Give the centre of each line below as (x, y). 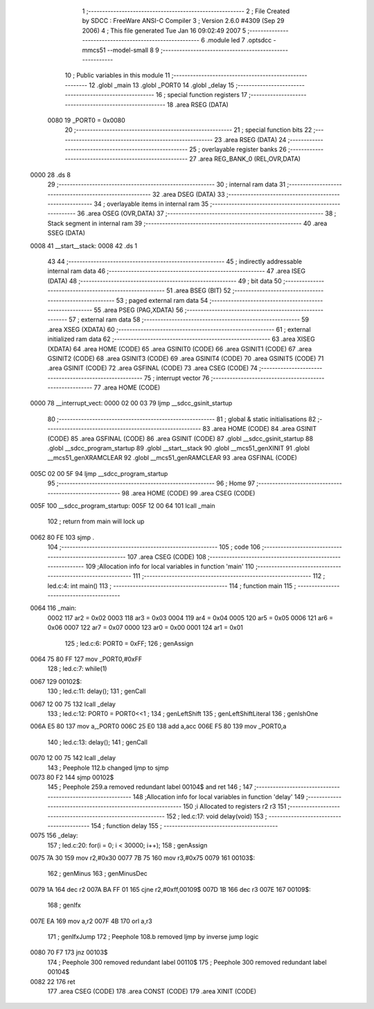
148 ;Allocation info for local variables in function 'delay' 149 (219, 796)
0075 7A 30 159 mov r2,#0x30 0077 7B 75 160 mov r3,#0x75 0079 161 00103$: (143, 858)
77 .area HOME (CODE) (127, 387)
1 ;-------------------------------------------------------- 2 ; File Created (186, 11)
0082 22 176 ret (53, 981)
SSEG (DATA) (66, 233)
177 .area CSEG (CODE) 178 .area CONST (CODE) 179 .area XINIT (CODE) (152, 991)
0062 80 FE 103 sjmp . (62, 537)
